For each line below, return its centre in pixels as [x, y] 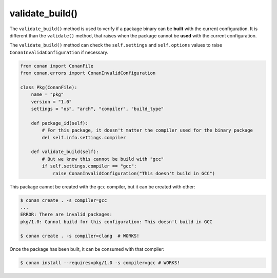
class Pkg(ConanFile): [49, 87]
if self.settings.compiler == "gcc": [89, 166]
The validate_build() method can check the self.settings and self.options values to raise [116, 45]
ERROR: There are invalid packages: [66, 215]
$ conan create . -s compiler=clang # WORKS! [80, 236]
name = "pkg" [47, 94]
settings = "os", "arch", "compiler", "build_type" [97, 109]
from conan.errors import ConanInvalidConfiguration [88, 73]
